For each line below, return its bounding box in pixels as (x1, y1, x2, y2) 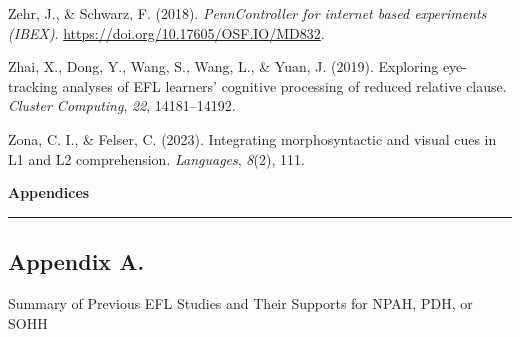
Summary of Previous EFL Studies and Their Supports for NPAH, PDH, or (8, 292, 473, 313)
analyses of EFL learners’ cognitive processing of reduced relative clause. (62, 75, 507, 96)
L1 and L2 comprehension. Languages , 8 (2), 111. (8, 148, 305, 169)
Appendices (8, 182, 90, 203)
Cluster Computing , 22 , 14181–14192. (8, 95, 236, 116)
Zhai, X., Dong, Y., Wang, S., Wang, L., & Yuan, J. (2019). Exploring (8, 56, 439, 77)
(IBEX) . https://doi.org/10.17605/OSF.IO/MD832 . (8, 22, 325, 43)
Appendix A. (8, 246, 145, 277)
